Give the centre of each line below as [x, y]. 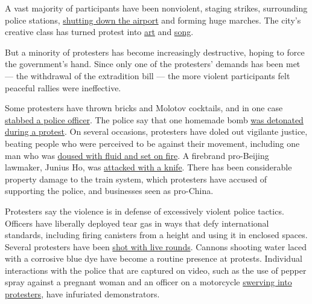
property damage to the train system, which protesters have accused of [136, 179]
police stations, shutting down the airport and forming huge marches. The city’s [153, 20]
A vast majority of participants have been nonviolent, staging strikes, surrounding [156, 8]
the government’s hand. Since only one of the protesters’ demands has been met [153, 64]
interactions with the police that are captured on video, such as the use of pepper [156, 270]
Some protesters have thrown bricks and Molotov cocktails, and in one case [144, 108]
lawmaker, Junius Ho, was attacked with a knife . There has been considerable [148, 167]
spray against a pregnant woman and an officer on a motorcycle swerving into [148, 282]
